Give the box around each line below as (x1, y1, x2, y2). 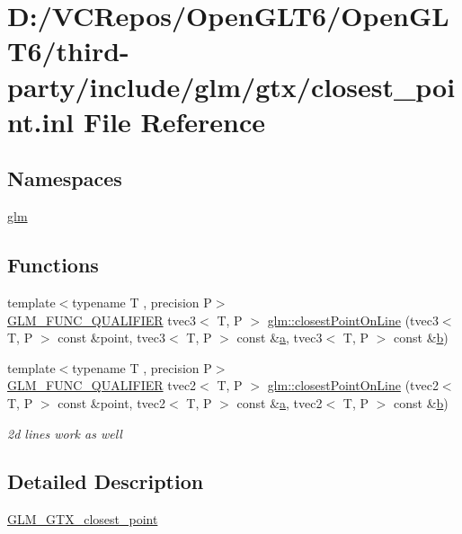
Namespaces (7, 165, 122, 192)
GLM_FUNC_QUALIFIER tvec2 (7, 376, 197, 395)
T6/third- (7, 32, 129, 69)
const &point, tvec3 (58, 328, 166, 347)
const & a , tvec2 (236, 393, 323, 412)
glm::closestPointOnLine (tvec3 (267, 310, 439, 329)
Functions (7, 251, 99, 279)
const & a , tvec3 (236, 328, 323, 347)
